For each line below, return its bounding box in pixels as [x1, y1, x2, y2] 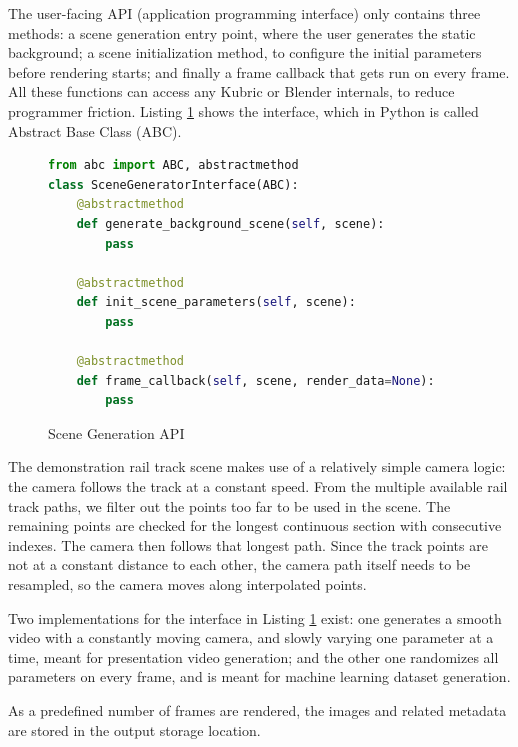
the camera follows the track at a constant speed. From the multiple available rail [8, 476, 508, 497]
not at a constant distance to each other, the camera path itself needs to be [8, 554, 471, 575]
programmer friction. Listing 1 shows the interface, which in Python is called [8, 100, 479, 121]
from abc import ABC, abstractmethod [48, 158, 299, 173]
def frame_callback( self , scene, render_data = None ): [76, 373, 435, 388]
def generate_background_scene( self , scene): [76, 216, 385, 231]
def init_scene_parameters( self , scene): [76, 295, 356, 310]
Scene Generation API [48, 422, 185, 443]
